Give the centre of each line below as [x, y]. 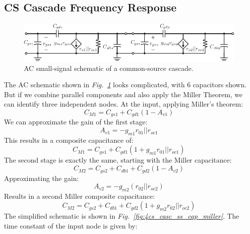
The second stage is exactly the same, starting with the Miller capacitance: [118, 160]
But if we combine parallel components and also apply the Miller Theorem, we [123, 94]
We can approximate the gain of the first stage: [76, 122]
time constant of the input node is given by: [71, 226]
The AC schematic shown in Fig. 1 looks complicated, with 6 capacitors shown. [125, 85]
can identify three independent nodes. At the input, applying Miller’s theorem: [124, 104]
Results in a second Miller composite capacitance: [79, 196]
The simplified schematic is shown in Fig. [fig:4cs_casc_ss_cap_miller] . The [122, 216]
